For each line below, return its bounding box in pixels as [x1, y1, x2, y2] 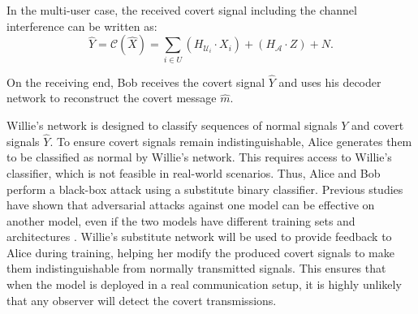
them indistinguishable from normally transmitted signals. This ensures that [6, 260, 386, 277]
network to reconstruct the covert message [6, 89, 217, 106]
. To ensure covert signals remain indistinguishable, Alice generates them [50, 132, 412, 149]
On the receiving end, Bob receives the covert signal [6, 73, 265, 90]
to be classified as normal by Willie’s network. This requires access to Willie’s [6, 148, 392, 166]
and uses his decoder [278, 73, 381, 90]
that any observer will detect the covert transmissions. [6, 291, 277, 308]
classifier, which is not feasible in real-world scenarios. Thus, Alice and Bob [6, 164, 381, 181]
